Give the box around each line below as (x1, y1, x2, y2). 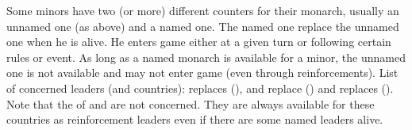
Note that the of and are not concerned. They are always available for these (6, 95, 375, 112)
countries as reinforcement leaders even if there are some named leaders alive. (6, 111, 383, 128)
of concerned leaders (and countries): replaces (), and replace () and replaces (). (6, 79, 394, 96)
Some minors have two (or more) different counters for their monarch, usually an (6, 2, 399, 18)
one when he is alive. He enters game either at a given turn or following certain (6, 33, 391, 50)
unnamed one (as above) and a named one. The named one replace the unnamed (6, 17, 399, 34)
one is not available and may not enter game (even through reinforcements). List (6, 64, 399, 81)
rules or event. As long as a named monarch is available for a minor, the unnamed (6, 48, 406, 65)
